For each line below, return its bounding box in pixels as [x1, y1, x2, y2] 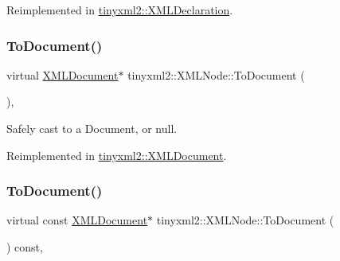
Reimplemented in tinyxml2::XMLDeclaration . [6, 2, 233, 18]
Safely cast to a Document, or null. [6, 120, 178, 136]
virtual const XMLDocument [6, 212, 148, 228]
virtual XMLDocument [6, 66, 119, 83]
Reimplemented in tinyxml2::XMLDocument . [6, 146, 227, 163]
